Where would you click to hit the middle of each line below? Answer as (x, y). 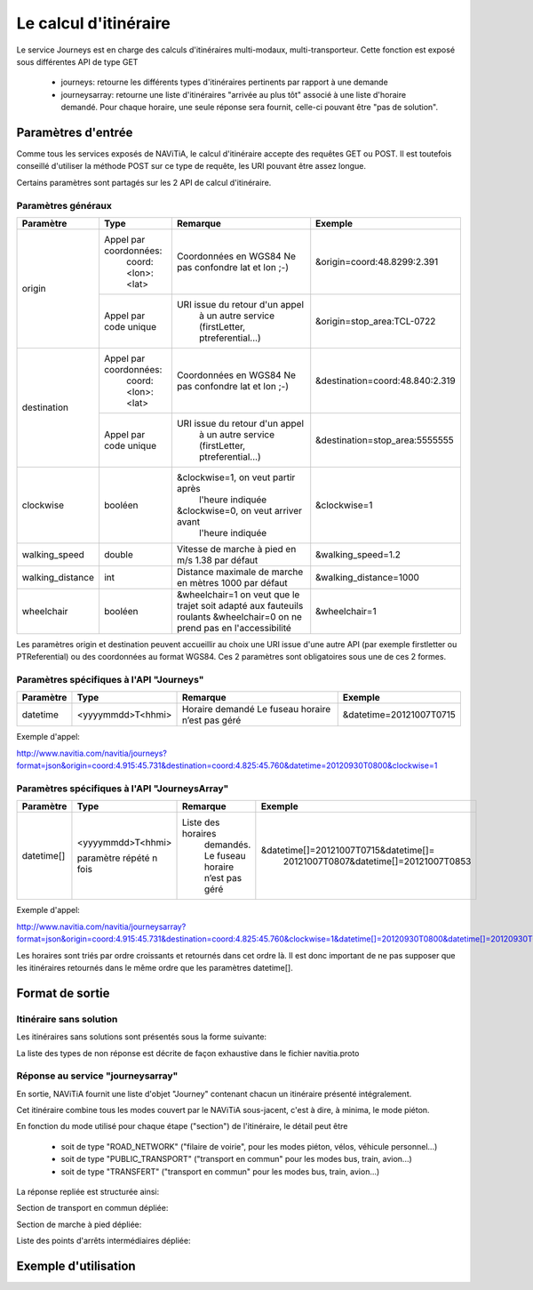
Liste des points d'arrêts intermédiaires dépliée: (103, 1241)
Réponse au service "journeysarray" (97, 1076)
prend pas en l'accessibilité (234, 628)
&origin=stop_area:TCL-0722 (376, 321)
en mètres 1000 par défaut (232, 582)
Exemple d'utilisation (76, 1266)
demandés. (227, 845)
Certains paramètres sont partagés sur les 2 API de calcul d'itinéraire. (144, 182)
